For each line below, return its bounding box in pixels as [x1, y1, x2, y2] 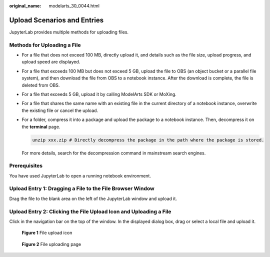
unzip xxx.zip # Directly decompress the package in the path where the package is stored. [32, 137, 264, 142]
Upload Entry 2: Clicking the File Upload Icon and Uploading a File [9, 208, 171, 215]
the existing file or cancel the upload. [21, 107, 98, 113]
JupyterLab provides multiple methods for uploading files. [9, 29, 129, 35]
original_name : [9, 3, 41, 8]
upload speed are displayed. [21, 59, 80, 65]
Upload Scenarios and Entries [9, 15, 104, 24]
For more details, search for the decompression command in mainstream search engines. [21, 150, 206, 156]
